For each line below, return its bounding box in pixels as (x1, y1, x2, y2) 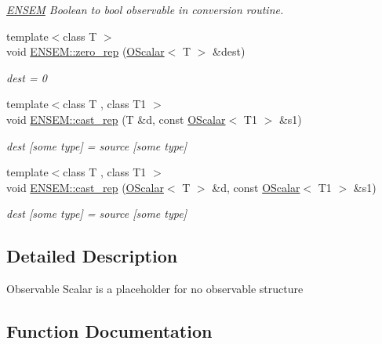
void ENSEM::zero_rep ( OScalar (6, 43, 165, 60)
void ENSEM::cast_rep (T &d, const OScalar (6, 110, 226, 127)
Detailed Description (6, 244, 178, 268)
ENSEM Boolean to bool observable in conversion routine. (6, 2, 284, 17)
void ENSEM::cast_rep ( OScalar (6, 179, 164, 195)
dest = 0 (6, 69, 47, 85)
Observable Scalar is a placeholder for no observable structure (6, 281, 304, 297)
